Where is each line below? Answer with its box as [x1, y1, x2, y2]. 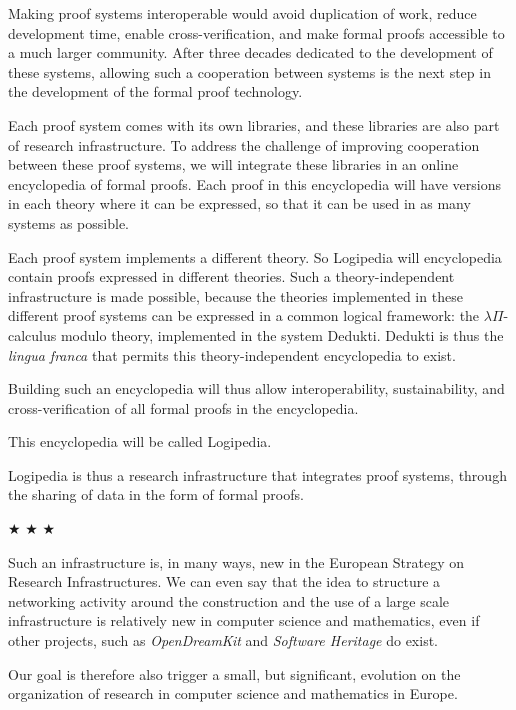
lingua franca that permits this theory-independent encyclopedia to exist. [8, 344, 456, 365]
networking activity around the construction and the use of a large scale [8, 590, 449, 611]
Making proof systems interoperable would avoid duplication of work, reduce [8, 3, 477, 23]
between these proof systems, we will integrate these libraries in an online [8, 154, 459, 175]
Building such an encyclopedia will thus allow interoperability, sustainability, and [8, 378, 505, 399]
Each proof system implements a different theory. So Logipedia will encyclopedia [8, 246, 502, 267]
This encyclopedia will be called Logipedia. [8, 431, 272, 452]
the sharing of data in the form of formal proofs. [8, 484, 304, 505]
